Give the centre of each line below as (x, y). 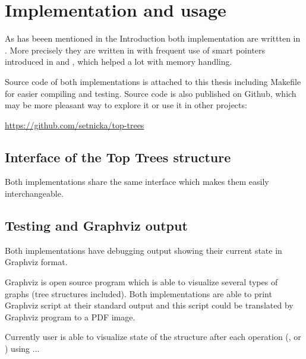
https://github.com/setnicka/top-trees (75, 125)
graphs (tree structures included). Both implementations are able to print (138, 293)
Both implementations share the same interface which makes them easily (137, 182)
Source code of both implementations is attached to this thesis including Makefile (153, 81)
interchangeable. (34, 193)
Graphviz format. (36, 262)
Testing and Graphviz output (96, 226)
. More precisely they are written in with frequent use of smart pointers (135, 50)
